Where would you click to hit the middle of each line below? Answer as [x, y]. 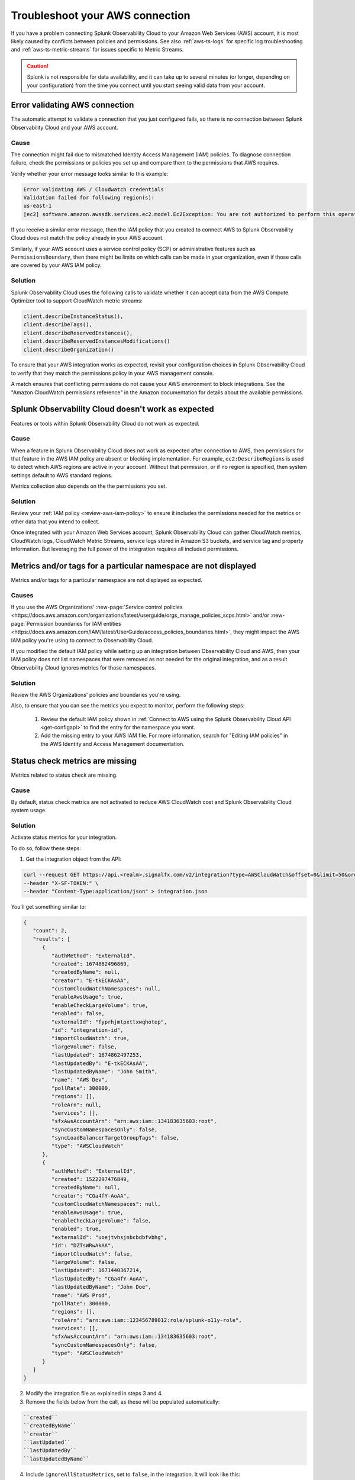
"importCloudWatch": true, [91, 1038]
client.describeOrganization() [69, 350]
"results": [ [52, 939]
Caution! [38, 66]
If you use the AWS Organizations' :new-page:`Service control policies [97, 607]
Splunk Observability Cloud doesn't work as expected [112, 409]
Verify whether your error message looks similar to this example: [90, 173]
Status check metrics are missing [74, 761]
